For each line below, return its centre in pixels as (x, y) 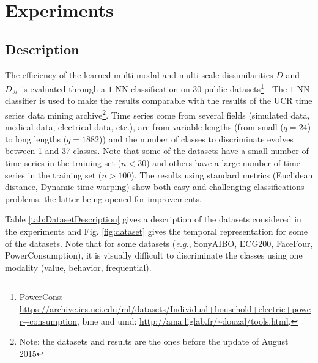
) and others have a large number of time (223, 163)
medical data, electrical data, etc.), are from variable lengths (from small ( (144, 127)
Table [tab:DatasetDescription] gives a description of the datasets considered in (153, 219)
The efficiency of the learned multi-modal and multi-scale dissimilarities (139, 74)
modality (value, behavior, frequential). (78, 267)
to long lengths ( (36, 138)
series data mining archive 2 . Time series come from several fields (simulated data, (157, 114)
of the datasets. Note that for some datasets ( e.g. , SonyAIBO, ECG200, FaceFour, (159, 243)
